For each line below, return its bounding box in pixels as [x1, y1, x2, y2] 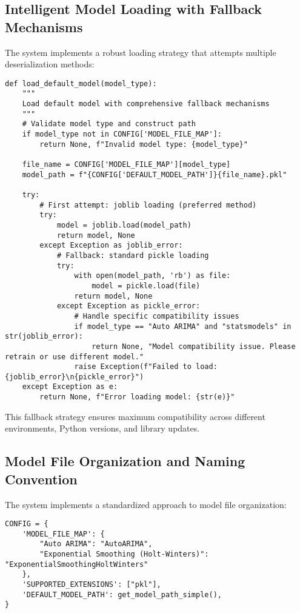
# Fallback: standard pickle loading [56, 251, 209, 260]
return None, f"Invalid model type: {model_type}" [39, 140, 248, 149]
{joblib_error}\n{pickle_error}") [5, 372, 144, 381]
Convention [5, 469, 78, 488]
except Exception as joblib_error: [39, 241, 183, 250]
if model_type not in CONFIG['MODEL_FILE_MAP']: [22, 130, 222, 139]
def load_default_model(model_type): [5, 79, 157, 88]
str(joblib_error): [5, 332, 83, 341]
